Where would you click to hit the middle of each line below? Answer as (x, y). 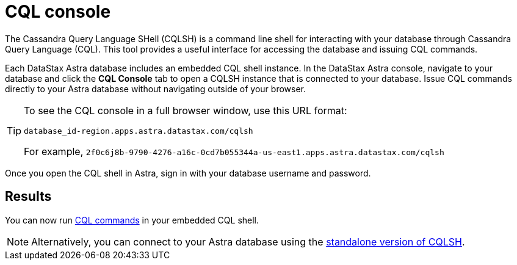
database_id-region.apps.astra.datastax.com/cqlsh (139, 131)
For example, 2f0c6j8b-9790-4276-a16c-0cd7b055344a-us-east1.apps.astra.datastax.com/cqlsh (234, 151)
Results (28, 197)
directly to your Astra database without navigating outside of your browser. (156, 89)
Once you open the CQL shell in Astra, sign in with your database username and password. (188, 173)
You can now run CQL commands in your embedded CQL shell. (132, 220)
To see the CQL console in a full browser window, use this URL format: (186, 110)
